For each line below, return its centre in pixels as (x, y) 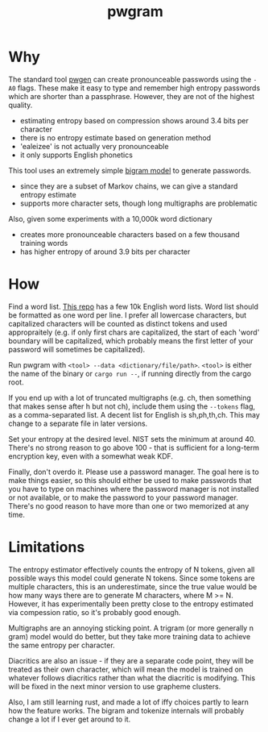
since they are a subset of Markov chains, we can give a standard (129, 186)
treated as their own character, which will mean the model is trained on (126, 669)
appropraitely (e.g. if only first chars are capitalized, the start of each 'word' (134, 332)
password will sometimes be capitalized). (77, 349)
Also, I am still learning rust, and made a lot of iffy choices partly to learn (129, 702)
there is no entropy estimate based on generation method (115, 137)
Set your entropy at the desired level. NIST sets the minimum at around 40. (132, 439)
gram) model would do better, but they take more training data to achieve (130, 636)
